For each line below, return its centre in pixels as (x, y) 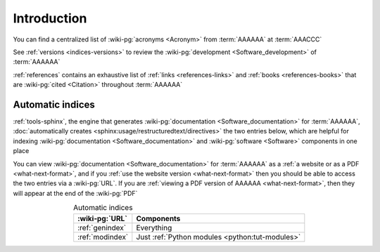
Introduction (50, 18)
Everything (154, 227)
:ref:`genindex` (102, 227)
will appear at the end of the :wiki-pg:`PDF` (75, 193)
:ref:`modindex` (103, 237)
